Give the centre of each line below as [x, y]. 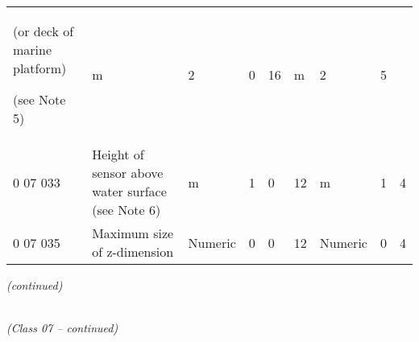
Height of [118, 154]
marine [33, 49]
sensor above [128, 173]
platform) [40, 68]
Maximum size [133, 233]
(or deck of [44, 31]
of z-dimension [133, 251]
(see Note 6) [127, 210]
